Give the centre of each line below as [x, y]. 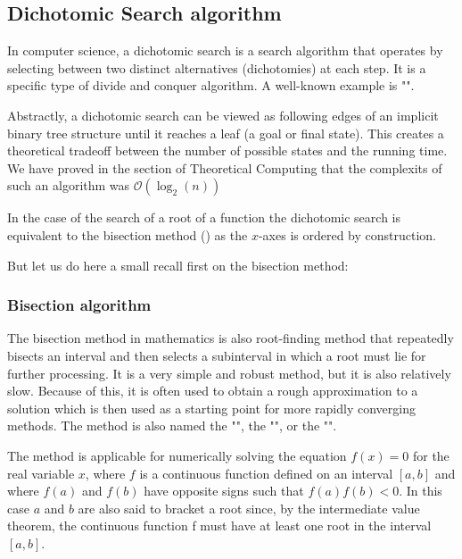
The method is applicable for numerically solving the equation [177, 455]
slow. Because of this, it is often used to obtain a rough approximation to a [213, 391]
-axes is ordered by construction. [347, 234]
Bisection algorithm [79, 305]
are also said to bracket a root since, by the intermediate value [249, 508]
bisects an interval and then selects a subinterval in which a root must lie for [217, 355]
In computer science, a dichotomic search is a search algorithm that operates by [225, 50]
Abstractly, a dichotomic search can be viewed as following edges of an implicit [223, 115]
